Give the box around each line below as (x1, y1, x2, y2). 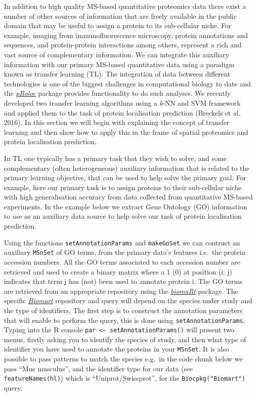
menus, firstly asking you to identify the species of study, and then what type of (4, 334, 246, 344)
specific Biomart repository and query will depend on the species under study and (4, 295, 253, 306)
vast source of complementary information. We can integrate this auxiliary (4, 49, 229, 59)
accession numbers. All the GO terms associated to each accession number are (4, 256, 240, 267)
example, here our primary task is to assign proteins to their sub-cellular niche (4, 182, 242, 192)
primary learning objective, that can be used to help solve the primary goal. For (4, 172, 247, 183)
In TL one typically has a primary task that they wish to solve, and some (4, 153, 227, 163)
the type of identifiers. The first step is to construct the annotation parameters (4, 305, 243, 315)
